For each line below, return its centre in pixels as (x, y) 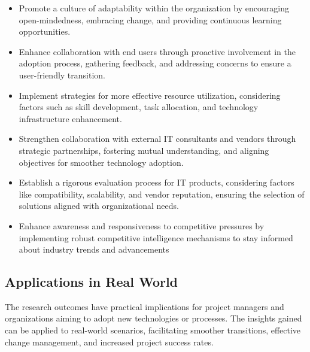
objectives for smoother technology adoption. (101, 162)
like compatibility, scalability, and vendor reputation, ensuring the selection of (162, 194)
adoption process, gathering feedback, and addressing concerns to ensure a (155, 63)
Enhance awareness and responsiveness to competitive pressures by (142, 225)
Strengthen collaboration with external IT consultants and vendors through (157, 139)
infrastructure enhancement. (70, 118)
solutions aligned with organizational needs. (99, 206)
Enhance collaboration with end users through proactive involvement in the (157, 51)
